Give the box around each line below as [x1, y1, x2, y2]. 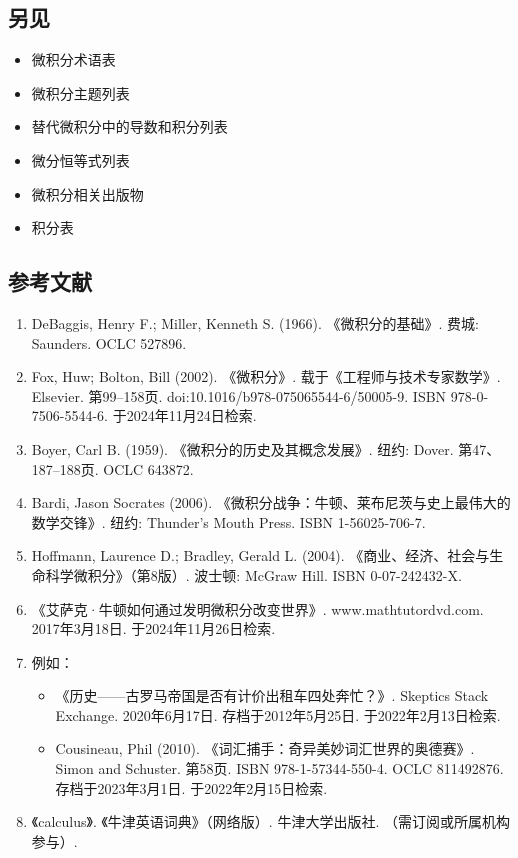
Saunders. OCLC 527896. [31, 332, 187, 353]
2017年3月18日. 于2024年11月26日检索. [31, 618, 276, 639]
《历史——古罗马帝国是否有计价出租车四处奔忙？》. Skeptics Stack [55, 685, 489, 706]
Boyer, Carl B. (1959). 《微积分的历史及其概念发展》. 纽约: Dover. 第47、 [31, 438, 501, 459]
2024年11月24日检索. [126, 405, 257, 426]
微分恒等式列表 [31, 149, 130, 170]
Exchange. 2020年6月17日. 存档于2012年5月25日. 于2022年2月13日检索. [55, 704, 501, 725]
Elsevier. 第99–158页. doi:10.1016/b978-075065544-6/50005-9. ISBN [31, 385, 447, 406]
